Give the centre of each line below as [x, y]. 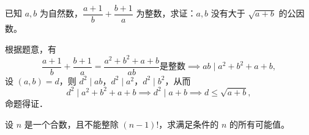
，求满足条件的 [189, 124]
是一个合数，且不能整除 [71, 124]
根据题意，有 [31, 49]
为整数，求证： [166, 13]
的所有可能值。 [260, 124]
